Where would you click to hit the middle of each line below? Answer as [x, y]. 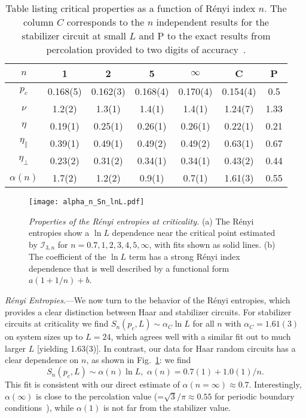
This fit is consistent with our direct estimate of [92, 384]
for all [204, 323]
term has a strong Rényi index [184, 256]
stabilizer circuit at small [74, 36]
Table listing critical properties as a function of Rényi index [131, 8]
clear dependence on [42, 360]
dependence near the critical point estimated [194, 233]
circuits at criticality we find [57, 323]
